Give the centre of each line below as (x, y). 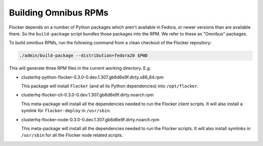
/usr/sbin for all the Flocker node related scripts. (72, 135)
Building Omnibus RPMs (59, 13)
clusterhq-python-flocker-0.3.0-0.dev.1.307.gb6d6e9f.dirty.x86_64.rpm (93, 77)
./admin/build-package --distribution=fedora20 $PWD (84, 56)
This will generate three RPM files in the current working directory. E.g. (80, 68)
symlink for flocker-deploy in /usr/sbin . (66, 111)
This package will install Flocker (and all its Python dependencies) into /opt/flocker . (110, 86)
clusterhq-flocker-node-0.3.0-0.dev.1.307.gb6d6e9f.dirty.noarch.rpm (90, 119)
